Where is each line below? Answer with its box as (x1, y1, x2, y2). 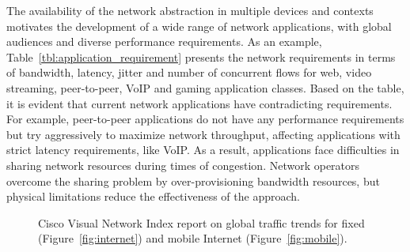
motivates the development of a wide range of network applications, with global (6, 17, 392, 34)
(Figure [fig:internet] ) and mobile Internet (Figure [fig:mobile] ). (38, 230, 347, 246)
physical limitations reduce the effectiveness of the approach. (6, 188, 300, 205)
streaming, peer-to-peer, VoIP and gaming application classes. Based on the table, (6, 79, 404, 96)
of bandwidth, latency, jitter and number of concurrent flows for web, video (6, 64, 372, 81)
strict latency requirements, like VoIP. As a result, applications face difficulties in (6, 141, 400, 158)
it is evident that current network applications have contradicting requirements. (6, 95, 393, 111)
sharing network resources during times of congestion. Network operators (6, 156, 360, 173)
